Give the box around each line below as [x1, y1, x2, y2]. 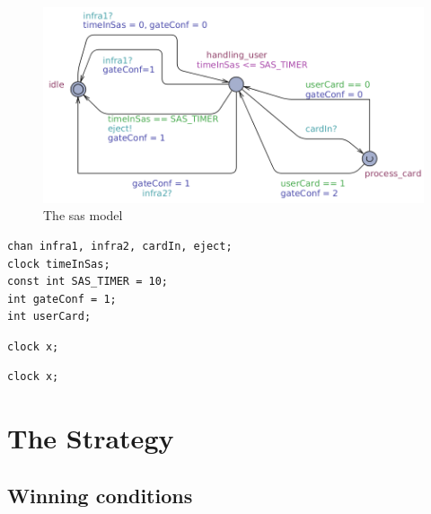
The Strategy [7, 420, 174, 456]
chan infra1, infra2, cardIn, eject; [7, 239, 233, 253]
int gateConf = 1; [7, 292, 117, 306]
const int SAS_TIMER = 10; [7, 275, 168, 288]
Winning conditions [7, 481, 193, 509]
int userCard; [7, 310, 92, 323]
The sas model [43, 206, 123, 225]
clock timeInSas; [7, 257, 110, 270]
